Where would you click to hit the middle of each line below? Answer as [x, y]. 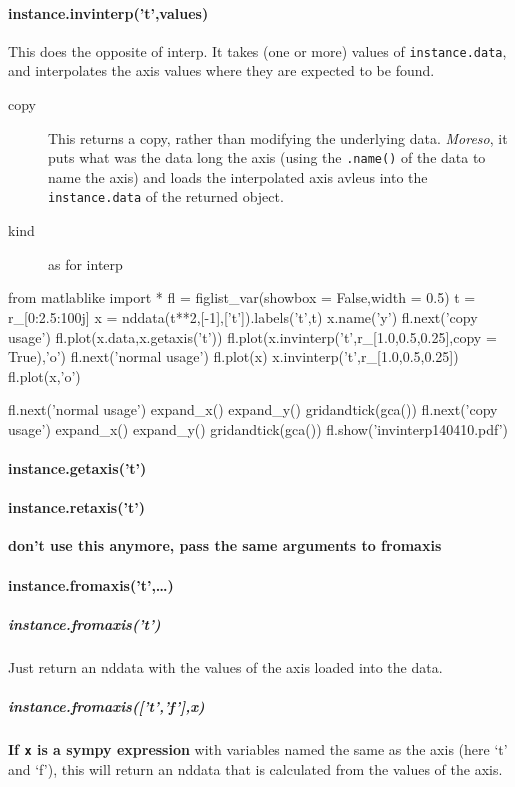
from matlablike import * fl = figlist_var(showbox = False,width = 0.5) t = [242, 297]
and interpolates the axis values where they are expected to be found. [221, 70]
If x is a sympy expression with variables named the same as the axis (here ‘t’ [258, 748]
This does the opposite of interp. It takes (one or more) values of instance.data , [257, 50]
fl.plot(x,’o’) [44, 375]
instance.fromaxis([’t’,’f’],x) [106, 706]
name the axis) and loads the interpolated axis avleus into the [238, 176]
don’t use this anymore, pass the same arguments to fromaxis [225, 545]
